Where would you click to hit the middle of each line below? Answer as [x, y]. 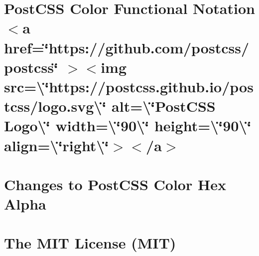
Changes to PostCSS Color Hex [115, 184]
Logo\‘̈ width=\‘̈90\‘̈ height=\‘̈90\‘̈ [128, 126]
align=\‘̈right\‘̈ [57, 145]
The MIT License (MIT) [90, 243]
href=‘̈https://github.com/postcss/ [127, 47]
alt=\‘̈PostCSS [164, 106]
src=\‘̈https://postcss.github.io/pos [129, 86]
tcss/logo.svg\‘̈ [55, 106]
